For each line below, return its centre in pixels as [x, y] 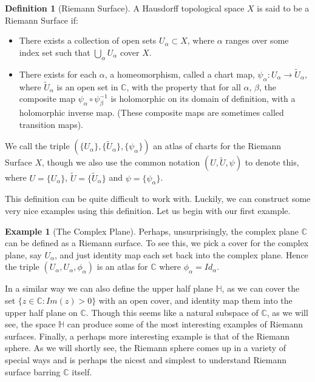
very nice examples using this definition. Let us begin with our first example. [148, 210]
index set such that [55, 52]
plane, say [23, 254]
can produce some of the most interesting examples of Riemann [185, 324]
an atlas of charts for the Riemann [217, 146]
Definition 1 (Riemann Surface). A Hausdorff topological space [125, 8]
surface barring [33, 371]
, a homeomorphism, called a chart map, [180, 74]
